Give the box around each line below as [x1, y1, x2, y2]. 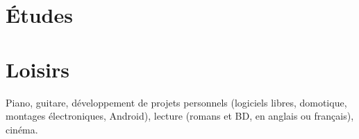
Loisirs [6, 55, 70, 83]
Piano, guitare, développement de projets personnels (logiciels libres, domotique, [6, 95, 347, 109]
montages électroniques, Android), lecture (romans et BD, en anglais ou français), [6, 109, 354, 123]
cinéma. [6, 122, 38, 136]
